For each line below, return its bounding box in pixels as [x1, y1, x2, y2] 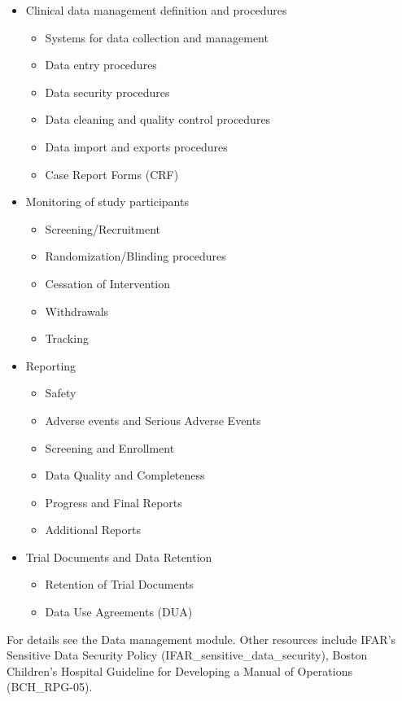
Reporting [25, 357, 76, 374]
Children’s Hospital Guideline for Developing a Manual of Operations [7, 662, 352, 679]
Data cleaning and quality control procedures [45, 111, 271, 128]
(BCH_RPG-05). [7, 678, 93, 695]
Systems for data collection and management [45, 28, 269, 46]
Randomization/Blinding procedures [45, 248, 226, 265]
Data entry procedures [45, 56, 157, 73]
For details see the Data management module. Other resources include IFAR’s [7, 630, 396, 647]
